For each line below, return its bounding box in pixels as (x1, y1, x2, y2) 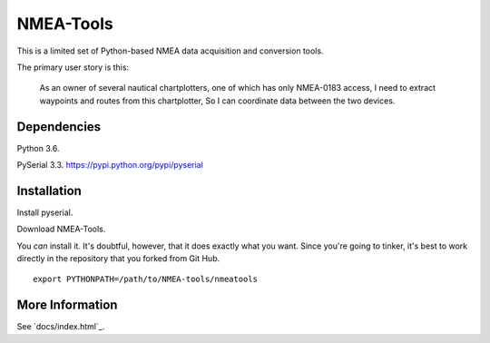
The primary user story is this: (16, 62, 130, 73)
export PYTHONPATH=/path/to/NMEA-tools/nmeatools (33, 274, 259, 285)
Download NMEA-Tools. (16, 223, 106, 235)
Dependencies (16, 119, 102, 134)
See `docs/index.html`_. (16, 321, 105, 332)
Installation (16, 182, 82, 199)
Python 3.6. (16, 142, 60, 153)
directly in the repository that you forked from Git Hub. (16, 253, 220, 264)
